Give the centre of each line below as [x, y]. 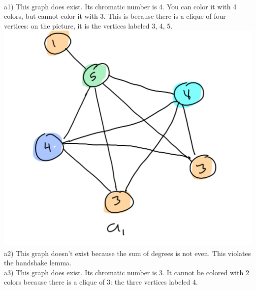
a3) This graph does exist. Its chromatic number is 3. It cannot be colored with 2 [127, 272]
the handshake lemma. [38, 263]
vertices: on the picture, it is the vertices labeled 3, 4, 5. [88, 25]
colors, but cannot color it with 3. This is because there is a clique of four [115, 16]
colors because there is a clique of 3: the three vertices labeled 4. [101, 282]
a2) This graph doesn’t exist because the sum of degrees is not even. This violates [128, 253]
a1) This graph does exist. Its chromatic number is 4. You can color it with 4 [120, 6]
